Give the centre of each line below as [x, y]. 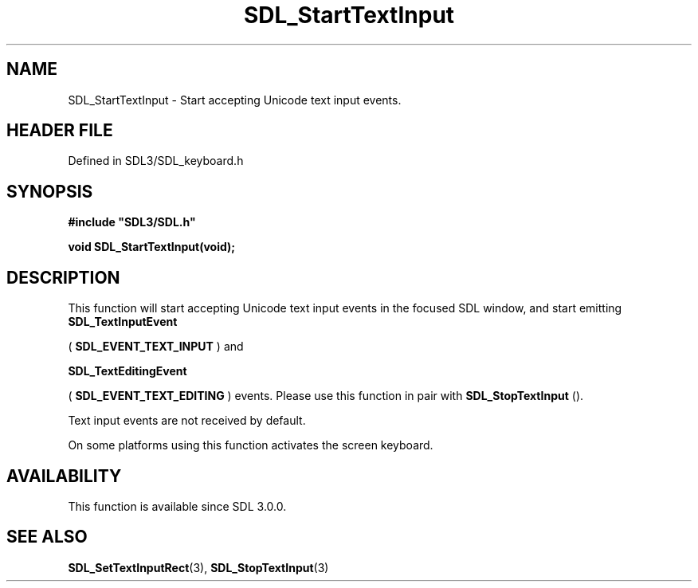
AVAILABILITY [64, 476]
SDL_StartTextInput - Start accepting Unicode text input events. [235, 100]
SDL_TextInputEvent [123, 322]
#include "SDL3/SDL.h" [132, 222]
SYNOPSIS [50, 191]
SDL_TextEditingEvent [127, 371]
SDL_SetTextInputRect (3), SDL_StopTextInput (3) [198, 567]
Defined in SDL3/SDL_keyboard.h [156, 161]
